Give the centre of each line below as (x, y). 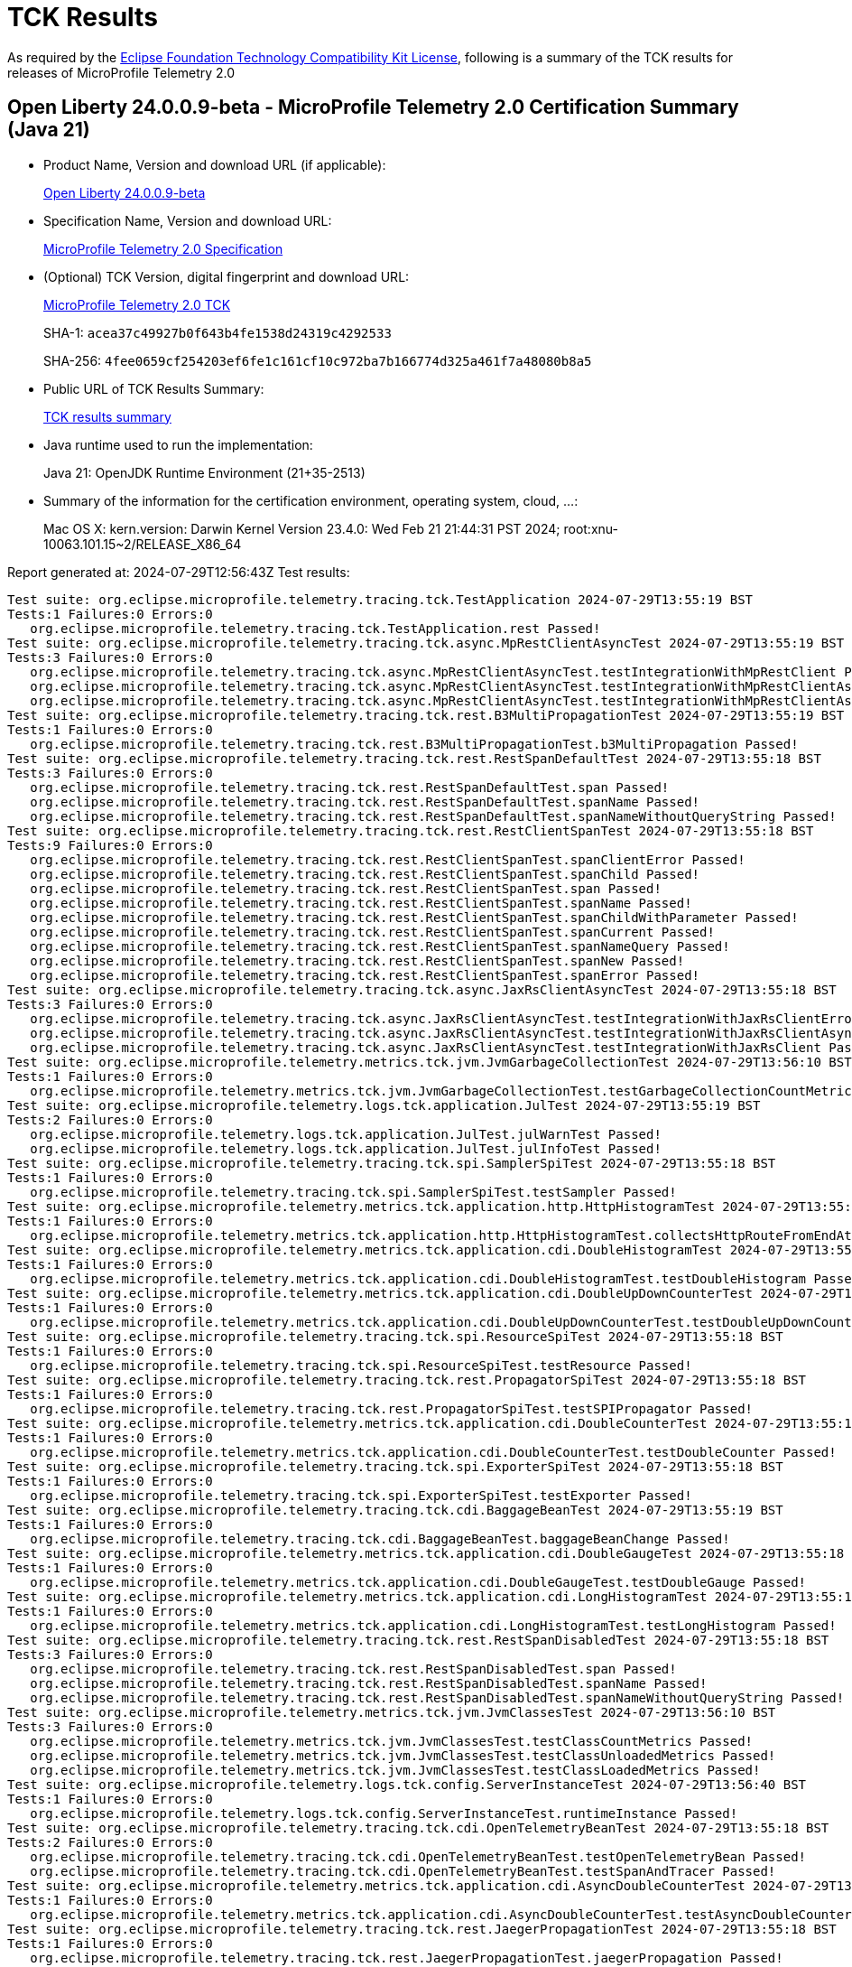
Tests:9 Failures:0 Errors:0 (110, 845)
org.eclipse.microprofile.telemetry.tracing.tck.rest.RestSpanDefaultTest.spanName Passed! (365, 802)
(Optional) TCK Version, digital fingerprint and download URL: (227, 276)
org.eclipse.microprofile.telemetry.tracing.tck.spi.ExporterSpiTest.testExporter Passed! (361, 1495)
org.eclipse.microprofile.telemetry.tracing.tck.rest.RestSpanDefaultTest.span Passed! (350, 787)
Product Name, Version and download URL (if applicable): (215, 164)
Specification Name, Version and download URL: (188, 220)
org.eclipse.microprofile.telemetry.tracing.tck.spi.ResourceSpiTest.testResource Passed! (361, 1365)
